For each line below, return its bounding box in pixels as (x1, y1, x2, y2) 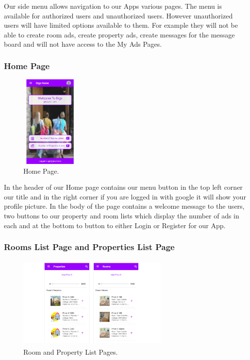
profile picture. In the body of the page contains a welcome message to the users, (4, 201, 245, 211)
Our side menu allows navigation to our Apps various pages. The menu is (4, 1, 222, 11)
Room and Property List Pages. (23, 346, 118, 357)
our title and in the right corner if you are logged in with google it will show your (4, 191, 246, 201)
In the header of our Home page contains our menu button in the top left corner (4, 182, 243, 192)
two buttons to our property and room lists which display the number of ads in (4, 211, 239, 220)
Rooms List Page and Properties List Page (4, 241, 175, 253)
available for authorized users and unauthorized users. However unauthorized (4, 10, 233, 20)
